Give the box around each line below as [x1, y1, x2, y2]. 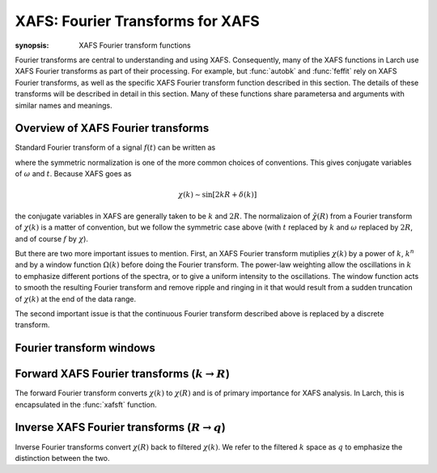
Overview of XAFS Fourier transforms [15, 121, 210, 135]
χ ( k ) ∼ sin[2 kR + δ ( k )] [178, 190, 257, 200]
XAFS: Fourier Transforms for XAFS [15, 12, 261, 30]
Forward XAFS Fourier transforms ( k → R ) [15, 367, 231, 381]
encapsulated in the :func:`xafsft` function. [15, 399, 157, 409]
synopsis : [15, 40, 49, 50]
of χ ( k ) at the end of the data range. [15, 294, 137, 303]
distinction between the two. [15, 453, 110, 462]
